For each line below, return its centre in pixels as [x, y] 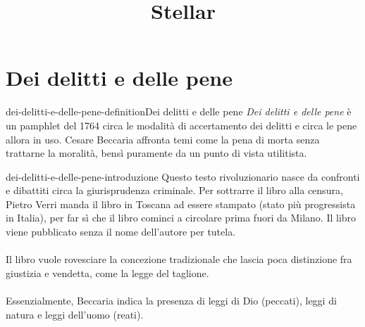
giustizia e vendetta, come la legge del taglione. [107, 272]
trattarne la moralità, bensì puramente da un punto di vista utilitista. [156, 153]
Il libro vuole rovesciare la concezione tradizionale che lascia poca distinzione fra [179, 259]
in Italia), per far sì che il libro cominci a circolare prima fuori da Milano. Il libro [181, 218]
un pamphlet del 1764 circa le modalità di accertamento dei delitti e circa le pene [181, 125]
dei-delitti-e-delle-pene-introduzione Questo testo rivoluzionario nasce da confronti [183, 176]
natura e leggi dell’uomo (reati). [75, 314]
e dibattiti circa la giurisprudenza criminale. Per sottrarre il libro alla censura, [174, 190]
